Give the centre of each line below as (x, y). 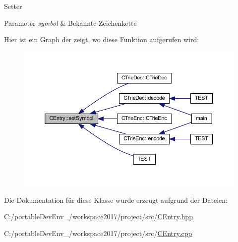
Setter (13, 6)
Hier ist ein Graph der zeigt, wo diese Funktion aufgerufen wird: (102, 39)
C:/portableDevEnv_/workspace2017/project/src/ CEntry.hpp (98, 216)
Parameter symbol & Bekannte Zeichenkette (70, 23)
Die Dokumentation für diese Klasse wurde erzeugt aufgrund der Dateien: (116, 200)
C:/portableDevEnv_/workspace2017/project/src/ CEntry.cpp (98, 233)
